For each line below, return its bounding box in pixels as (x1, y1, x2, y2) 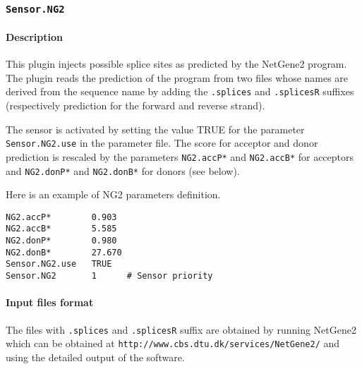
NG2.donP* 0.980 (6, 236, 117, 246)
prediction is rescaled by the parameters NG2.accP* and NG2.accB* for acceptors (6, 149, 354, 164)
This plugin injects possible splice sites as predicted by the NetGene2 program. (6, 56, 347, 71)
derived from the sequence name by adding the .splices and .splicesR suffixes (6, 84, 354, 99)
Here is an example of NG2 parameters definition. (6, 187, 221, 202)
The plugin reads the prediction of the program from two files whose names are (6, 70, 349, 85)
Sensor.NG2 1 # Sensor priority (6, 271, 213, 282)
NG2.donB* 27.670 (6, 247, 122, 258)
